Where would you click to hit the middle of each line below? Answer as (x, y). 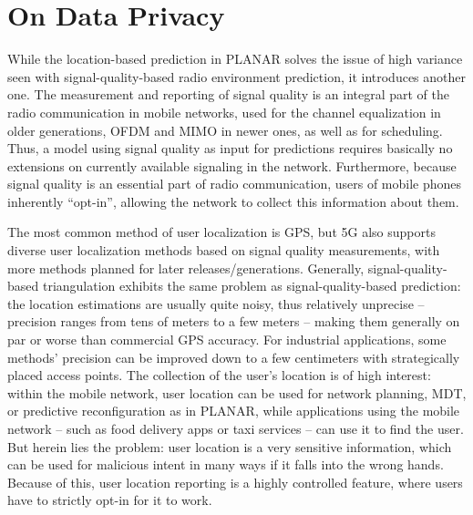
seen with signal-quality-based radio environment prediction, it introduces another (236, 76)
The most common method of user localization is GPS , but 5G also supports (221, 232)
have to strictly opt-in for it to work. (110, 500)
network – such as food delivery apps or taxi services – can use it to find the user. (236, 428)
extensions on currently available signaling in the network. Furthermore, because (232, 165)
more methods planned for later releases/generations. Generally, (186, 268)
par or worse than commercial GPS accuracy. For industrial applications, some (227, 340)
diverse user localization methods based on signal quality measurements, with (224, 250)
